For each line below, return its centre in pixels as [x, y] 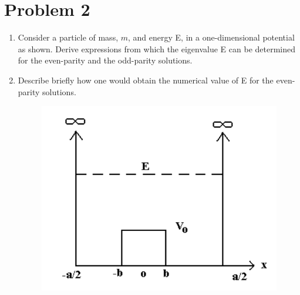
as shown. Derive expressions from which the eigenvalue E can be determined [157, 48]
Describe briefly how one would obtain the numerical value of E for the [146, 80]
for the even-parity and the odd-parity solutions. [105, 60]
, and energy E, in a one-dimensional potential [211, 37]
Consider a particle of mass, [68, 37]
